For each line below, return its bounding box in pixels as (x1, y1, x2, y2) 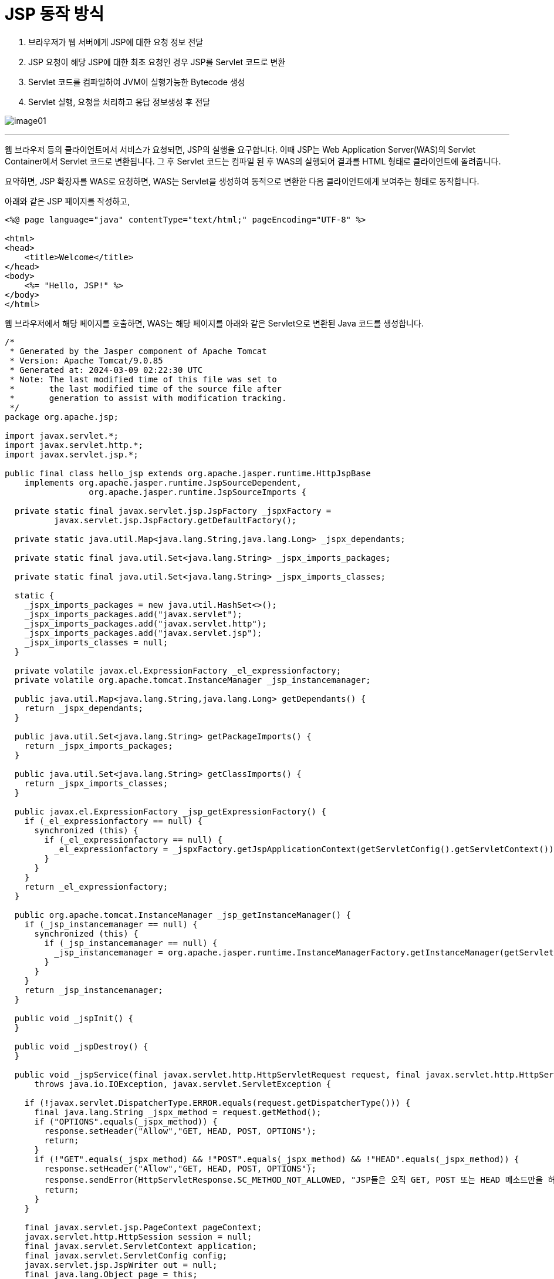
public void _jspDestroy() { (14, 1041, 148, 1051)
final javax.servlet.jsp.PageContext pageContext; (24, 1222, 262, 1232)
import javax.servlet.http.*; (5, 440, 144, 450)
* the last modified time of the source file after (9, 383, 282, 393)
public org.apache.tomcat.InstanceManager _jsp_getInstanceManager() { (14, 910, 352, 920)
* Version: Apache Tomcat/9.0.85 (9, 355, 163, 365)
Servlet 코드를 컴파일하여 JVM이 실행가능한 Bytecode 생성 (28, 76, 245, 87)
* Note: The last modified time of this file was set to (9, 374, 277, 384)
